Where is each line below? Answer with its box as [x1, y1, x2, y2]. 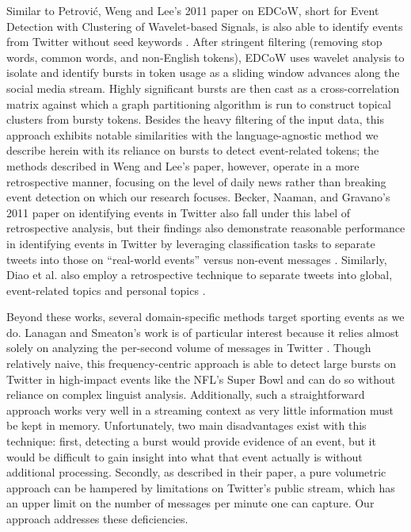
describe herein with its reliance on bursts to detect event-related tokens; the [6, 142, 379, 159]
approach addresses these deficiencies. [6, 511, 188, 526]
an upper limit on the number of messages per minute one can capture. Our [6, 495, 375, 511]
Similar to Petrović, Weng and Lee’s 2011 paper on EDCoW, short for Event [6, 2, 379, 18]
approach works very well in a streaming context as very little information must [6, 401, 394, 418]
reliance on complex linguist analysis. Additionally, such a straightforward [6, 386, 365, 403]
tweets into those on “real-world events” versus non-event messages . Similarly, [6, 251, 387, 267]
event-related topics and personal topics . [6, 281, 206, 298]
